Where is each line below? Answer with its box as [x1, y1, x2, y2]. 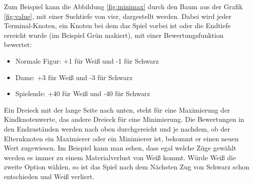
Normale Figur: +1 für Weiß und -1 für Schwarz [15, 55, 159, 66]
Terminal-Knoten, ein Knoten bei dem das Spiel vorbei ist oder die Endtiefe [4, 20, 231, 31]
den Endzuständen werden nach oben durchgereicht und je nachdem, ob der [4, 123, 231, 133]
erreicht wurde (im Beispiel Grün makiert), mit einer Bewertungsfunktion [4, 30, 224, 40]
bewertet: [4, 39, 32, 50]
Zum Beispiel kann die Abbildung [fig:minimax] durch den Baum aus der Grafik [4, 1, 243, 11]
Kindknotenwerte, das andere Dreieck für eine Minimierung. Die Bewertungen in [4, 114, 244, 124]
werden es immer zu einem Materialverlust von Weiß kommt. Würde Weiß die [4, 152, 236, 162]
